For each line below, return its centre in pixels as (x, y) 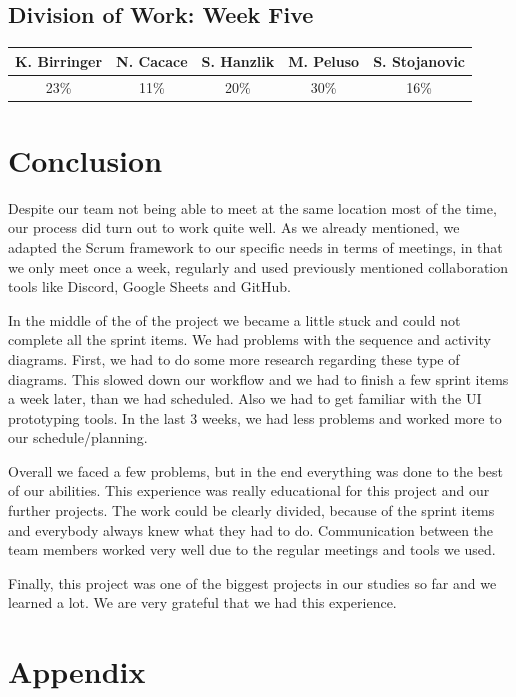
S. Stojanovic (419, 60)
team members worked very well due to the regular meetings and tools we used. (252, 549)
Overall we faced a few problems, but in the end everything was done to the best (255, 470)
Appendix (77, 671)
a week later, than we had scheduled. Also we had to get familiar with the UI (245, 398)
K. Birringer (59, 60)
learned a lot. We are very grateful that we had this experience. (202, 602)
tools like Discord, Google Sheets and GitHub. (150, 286)
